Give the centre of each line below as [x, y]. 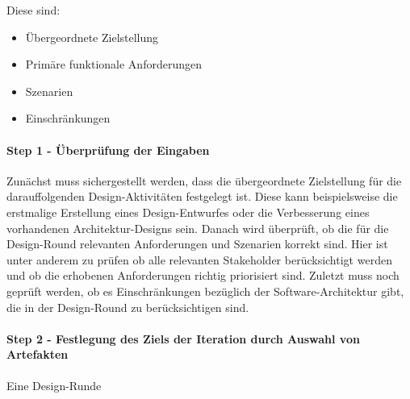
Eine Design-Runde [54, 385]
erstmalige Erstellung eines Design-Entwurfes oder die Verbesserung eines [188, 212]
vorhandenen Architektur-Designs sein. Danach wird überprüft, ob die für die [198, 228]
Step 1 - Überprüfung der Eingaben [108, 150]
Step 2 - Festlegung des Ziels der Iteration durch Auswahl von [183, 338]
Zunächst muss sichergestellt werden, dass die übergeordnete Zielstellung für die [204, 180]
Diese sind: [33, 10]
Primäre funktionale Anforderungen [113, 64]
